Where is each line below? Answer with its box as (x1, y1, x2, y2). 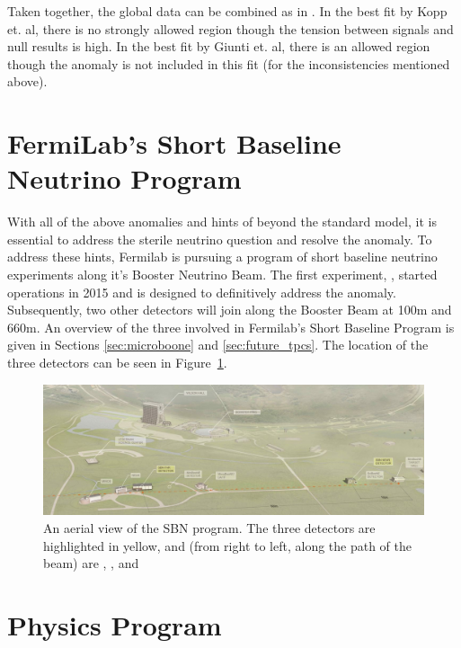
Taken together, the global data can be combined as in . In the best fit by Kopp (7, 2, 448, 20)
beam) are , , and (43, 554, 139, 573)
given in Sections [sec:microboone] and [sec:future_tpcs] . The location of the (7, 335, 429, 354)
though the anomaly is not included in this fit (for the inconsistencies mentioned (7, 54, 450, 73)
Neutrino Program (7, 160, 242, 197)
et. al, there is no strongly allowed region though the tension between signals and (7, 19, 454, 38)
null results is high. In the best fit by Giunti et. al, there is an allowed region (7, 37, 430, 56)
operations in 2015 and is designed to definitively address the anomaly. (7, 282, 396, 301)
